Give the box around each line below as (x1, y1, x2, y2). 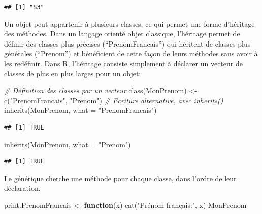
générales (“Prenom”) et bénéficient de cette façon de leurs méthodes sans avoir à (4, 48, 258, 59)
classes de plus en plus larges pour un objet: (4, 68, 141, 78)
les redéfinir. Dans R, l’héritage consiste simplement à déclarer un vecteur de (4, 58, 243, 68)
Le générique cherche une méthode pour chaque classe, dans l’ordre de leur (4, 173, 237, 183)
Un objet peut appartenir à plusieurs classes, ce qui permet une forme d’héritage (4, 18, 255, 29)
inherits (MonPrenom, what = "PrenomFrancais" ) (4, 105, 157, 115)
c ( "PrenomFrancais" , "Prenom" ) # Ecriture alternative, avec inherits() (4, 95, 223, 105)
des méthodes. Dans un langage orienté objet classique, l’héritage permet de (4, 28, 240, 39)
